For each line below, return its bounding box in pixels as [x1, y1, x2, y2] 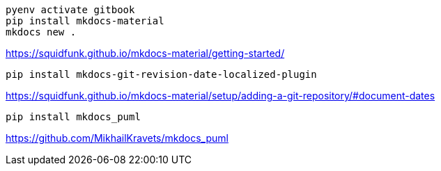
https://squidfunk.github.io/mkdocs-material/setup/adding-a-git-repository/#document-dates [6, 90, 435, 101]
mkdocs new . [6, 26, 77, 38]
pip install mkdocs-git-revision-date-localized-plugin [6, 69, 317, 80]
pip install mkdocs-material [6, 15, 164, 26]
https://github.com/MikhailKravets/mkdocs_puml [6, 132, 229, 144]
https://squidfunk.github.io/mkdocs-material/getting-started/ [6, 47, 285, 59]
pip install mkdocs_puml [6, 111, 141, 122]
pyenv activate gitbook [6, 4, 135, 15]
